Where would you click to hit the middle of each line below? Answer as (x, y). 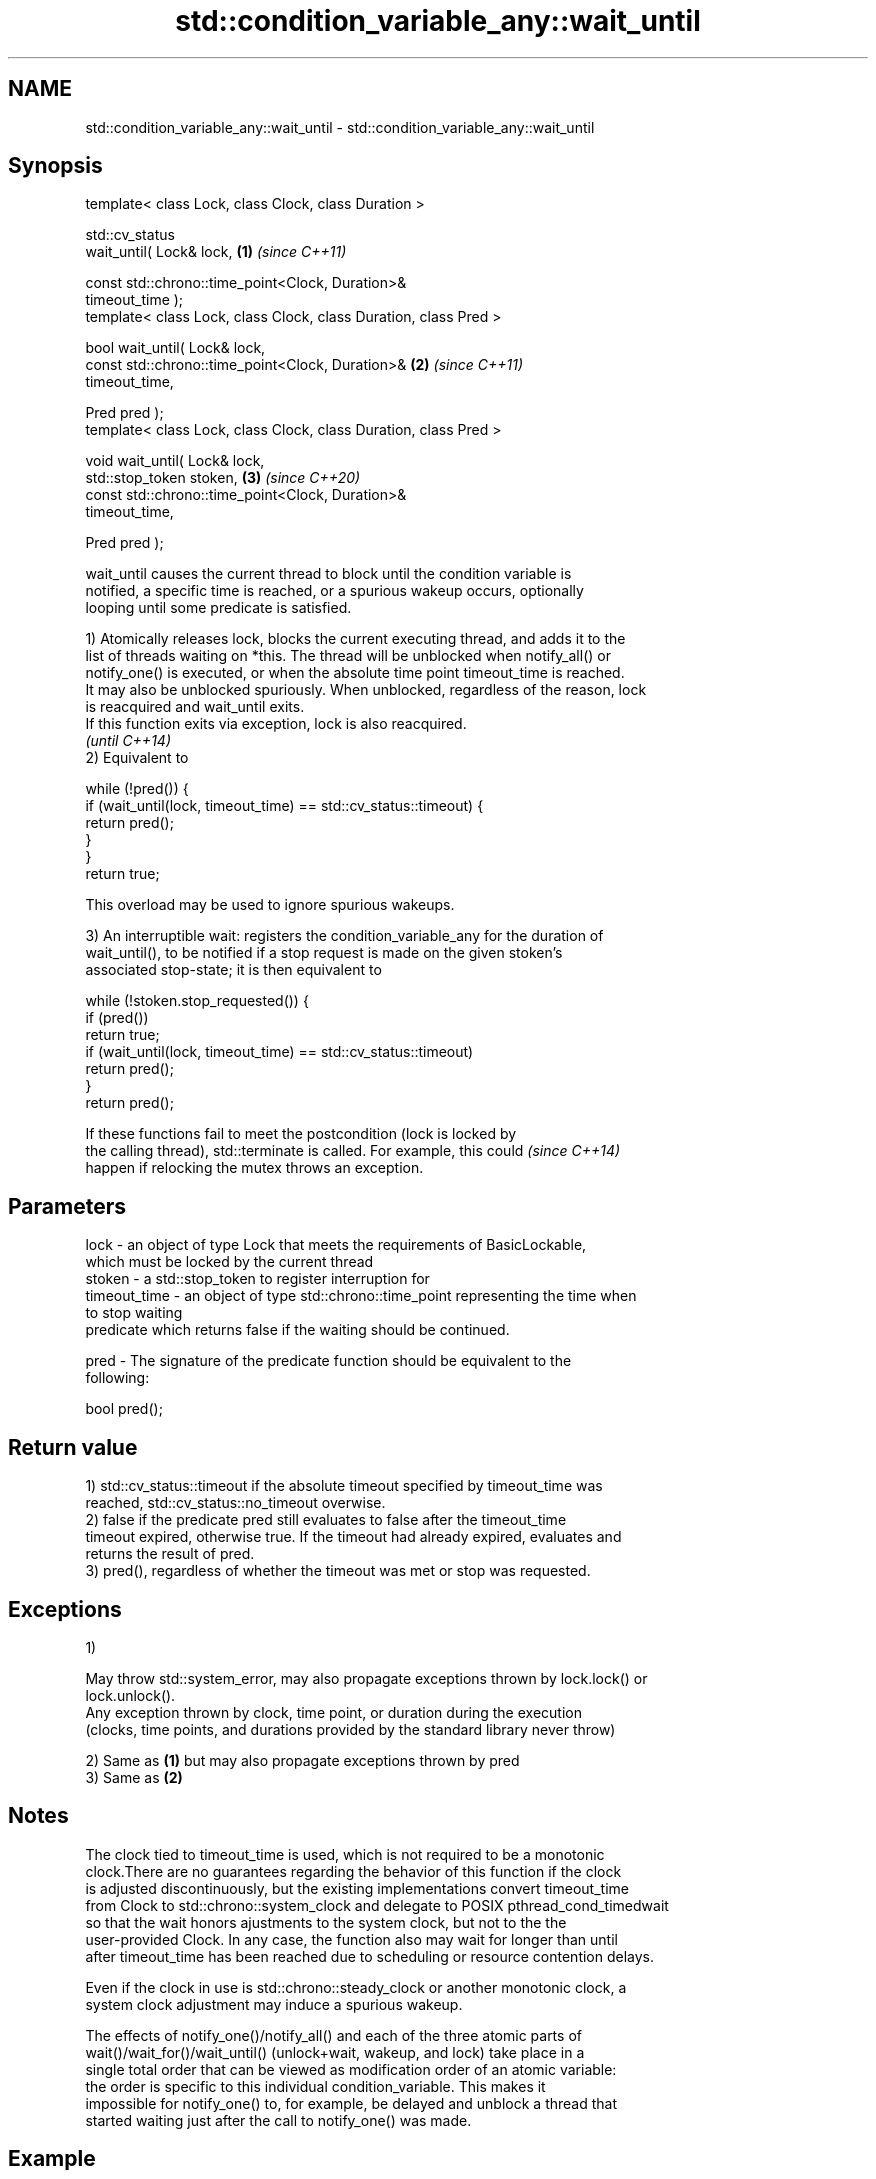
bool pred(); (124, 1409)
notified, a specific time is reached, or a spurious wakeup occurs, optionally (334, 591)
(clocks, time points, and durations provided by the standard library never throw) (350, 1729)
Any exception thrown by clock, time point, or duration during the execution (333, 1712)
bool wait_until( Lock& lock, (175, 348)
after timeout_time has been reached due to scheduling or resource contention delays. (370, 1956)
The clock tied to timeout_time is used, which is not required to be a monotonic (345, 1854)
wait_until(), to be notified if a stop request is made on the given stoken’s (324, 953)
